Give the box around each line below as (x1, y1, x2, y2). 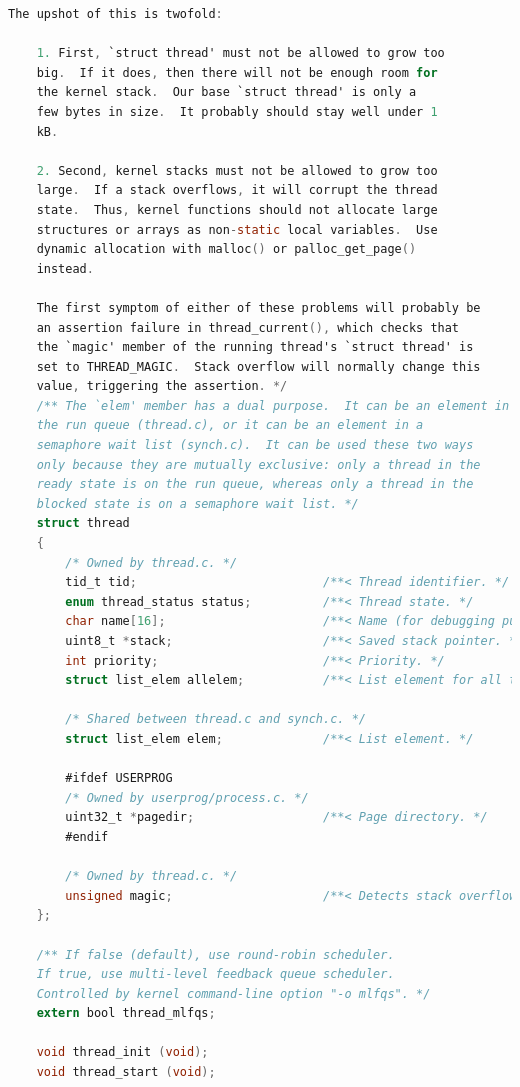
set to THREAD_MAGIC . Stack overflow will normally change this (36, 359, 481, 374)
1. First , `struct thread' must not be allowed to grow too (36, 46, 445, 61)
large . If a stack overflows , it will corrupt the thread (36, 183, 438, 198)
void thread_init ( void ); (36, 1045, 209, 1060)
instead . (36, 261, 94, 276)
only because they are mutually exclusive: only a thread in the (36, 457, 481, 472)
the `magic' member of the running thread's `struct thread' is (36, 340, 474, 355)
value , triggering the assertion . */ (36, 379, 288, 394)
